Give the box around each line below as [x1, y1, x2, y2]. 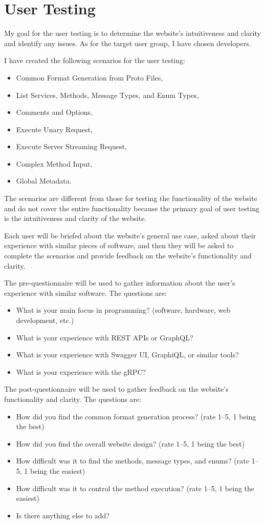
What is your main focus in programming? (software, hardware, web [16, 305, 231, 315]
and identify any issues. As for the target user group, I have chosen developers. [4, 37, 251, 48]
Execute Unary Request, [16, 124, 93, 134]
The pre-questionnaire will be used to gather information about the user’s [4, 277, 235, 288]
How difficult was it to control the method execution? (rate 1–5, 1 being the [16, 482, 255, 493]
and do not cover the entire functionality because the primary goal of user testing [4, 203, 259, 213]
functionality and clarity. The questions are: [4, 393, 142, 404]
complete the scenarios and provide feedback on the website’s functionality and [4, 250, 252, 261]
